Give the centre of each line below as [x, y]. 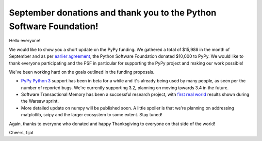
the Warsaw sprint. [40, 101]
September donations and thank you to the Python [113, 13]
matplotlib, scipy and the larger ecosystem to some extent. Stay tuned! [92, 115]
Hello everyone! [25, 41]
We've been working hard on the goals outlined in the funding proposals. [82, 72]
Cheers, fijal [21, 133]
